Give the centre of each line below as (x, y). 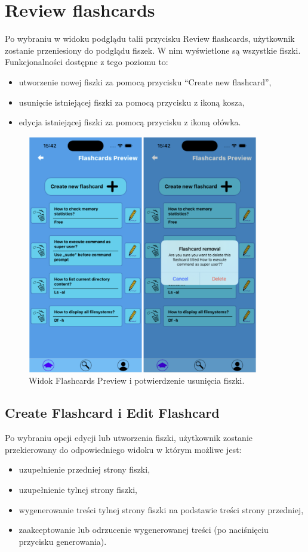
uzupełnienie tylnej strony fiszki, (78, 489)
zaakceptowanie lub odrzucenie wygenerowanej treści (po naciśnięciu (144, 530)
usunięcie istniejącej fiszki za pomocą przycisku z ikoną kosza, (132, 102)
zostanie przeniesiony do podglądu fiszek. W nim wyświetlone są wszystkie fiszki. (153, 50)
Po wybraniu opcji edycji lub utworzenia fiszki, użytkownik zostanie (129, 438)
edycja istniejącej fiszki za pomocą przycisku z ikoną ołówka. (130, 122)
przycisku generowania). (63, 541)
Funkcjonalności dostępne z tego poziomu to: (87, 62)
